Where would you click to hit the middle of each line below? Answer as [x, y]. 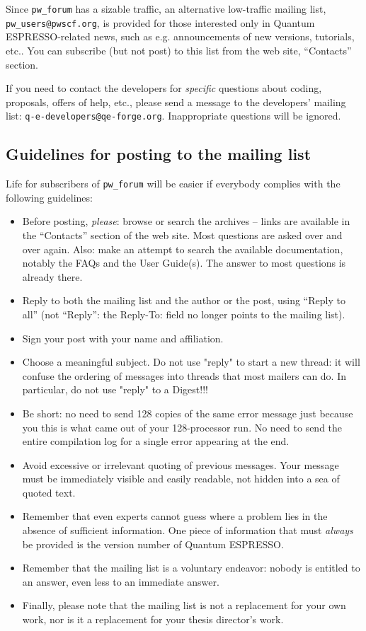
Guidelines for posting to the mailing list [159, 154]
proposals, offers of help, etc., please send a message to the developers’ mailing [176, 102]
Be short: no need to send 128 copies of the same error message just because [188, 413]
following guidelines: [49, 197]
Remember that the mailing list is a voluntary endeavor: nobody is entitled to [191, 568]
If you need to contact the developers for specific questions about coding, [164, 88]
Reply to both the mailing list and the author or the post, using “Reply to [184, 300]
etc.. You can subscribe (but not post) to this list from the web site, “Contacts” [179, 50]
